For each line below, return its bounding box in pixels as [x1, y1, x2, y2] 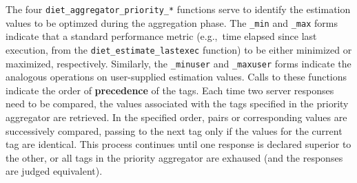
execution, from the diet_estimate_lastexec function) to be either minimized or [6, 42, 352, 56]
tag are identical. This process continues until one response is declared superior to [6, 137, 351, 151]
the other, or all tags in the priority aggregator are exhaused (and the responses [6, 150, 343, 164]
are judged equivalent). [6, 164, 103, 178]
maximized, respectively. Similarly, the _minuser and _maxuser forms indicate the [6, 56, 351, 70]
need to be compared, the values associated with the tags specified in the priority [6, 96, 349, 111]
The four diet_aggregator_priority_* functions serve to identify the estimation [6, 2, 351, 16]
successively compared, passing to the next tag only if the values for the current [6, 123, 343, 138]
